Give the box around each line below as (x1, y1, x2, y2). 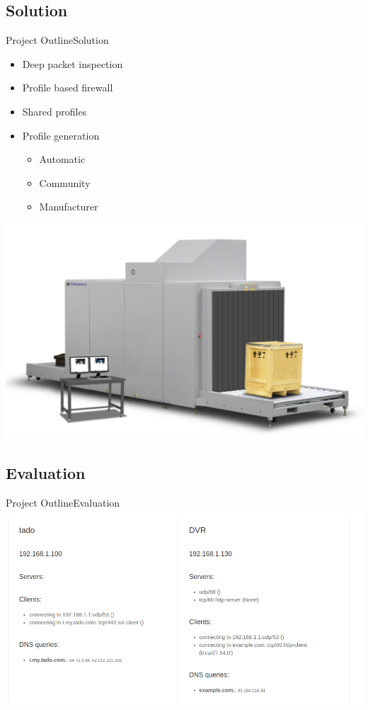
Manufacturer (39, 199, 98, 214)
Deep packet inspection (22, 56, 123, 71)
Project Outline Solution (6, 33, 109, 47)
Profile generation (22, 128, 100, 142)
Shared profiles (22, 103, 87, 118)
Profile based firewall (22, 80, 113, 95)
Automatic (39, 152, 86, 167)
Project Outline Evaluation (6, 495, 120, 509)
